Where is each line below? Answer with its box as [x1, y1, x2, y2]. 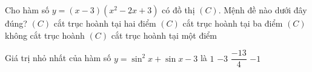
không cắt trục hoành [5, 28, 85, 41]
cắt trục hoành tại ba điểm [182, 17, 283, 29]
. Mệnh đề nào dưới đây [218, 4, 307, 16]
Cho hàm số [5, 4, 50, 16]
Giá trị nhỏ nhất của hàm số [5, 51, 111, 64]
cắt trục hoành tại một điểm [111, 28, 217, 41]
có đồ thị [162, 4, 195, 16]
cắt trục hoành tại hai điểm [53, 17, 156, 29]
